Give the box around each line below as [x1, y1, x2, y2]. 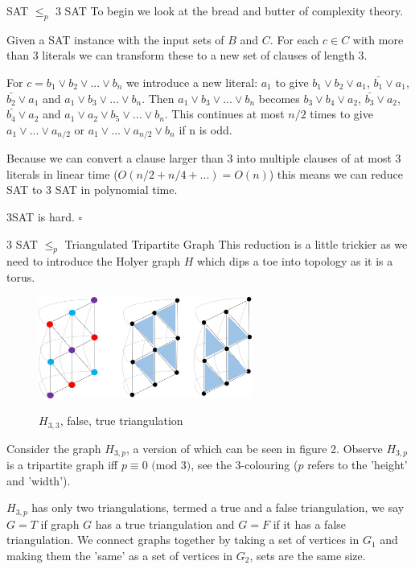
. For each [269, 31, 319, 47]
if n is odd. [179, 121, 232, 138]
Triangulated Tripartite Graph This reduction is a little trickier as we [64, 235, 408, 252]
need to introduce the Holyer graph [6, 253, 180, 270]
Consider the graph [6, 439, 101, 456]
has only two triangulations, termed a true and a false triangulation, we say [31, 499, 405, 516]
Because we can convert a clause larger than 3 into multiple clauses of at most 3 [6, 150, 401, 167]
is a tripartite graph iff [6, 456, 118, 473]
